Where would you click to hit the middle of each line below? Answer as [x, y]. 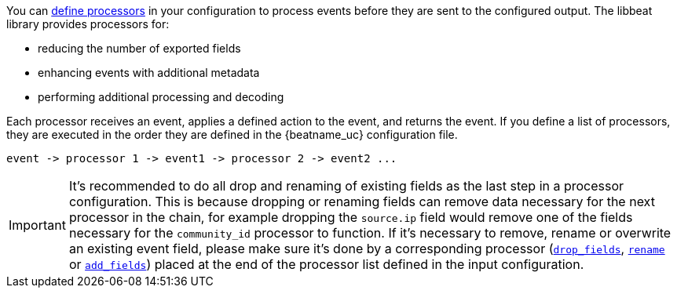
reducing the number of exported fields [139, 48]
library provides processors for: [88, 24]
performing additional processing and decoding [161, 97]
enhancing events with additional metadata [149, 73]
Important [37, 225]
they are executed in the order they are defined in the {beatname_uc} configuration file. [232, 134]
